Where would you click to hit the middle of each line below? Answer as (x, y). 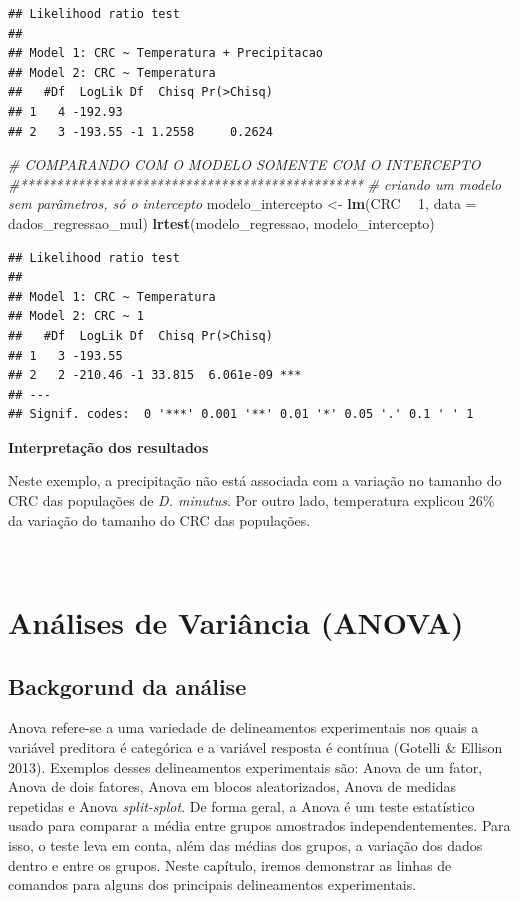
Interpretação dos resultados (108, 446)
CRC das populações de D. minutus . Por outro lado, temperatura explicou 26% (251, 500)
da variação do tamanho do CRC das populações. (159, 519)
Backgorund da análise (127, 685)
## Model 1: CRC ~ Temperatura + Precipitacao (165, 53)
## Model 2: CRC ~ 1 (76, 316)
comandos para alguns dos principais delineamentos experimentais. (212, 884)
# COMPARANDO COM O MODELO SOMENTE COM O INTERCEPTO (244, 164)
